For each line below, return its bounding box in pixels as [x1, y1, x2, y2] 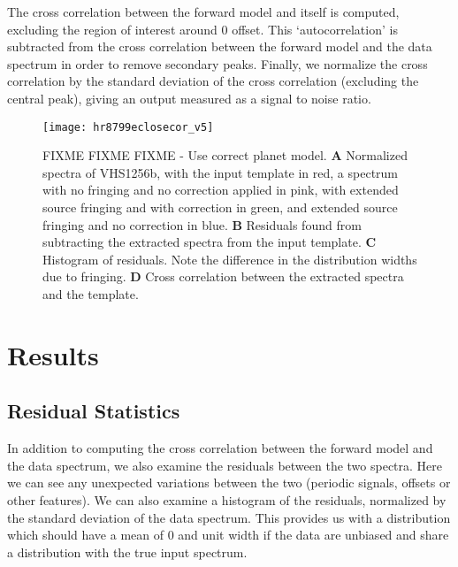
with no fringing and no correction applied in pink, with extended [42, 180, 399, 199]
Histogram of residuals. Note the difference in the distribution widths [42, 249, 417, 268]
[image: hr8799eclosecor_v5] [42, 120, 214, 134]
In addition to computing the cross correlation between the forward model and [7, 439, 433, 457]
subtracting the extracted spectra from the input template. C [42, 233, 377, 251]
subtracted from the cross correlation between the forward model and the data [7, 37, 432, 56]
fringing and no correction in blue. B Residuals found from [42, 215, 362, 234]
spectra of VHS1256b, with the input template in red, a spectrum [42, 163, 399, 181]
